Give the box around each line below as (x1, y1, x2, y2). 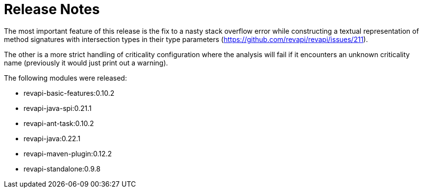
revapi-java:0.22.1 (24, 134, 80, 143)
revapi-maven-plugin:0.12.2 (24, 149, 112, 158)
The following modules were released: (4, 73, 127, 82)
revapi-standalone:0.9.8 (24, 164, 100, 173)
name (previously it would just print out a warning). (4, 58, 168, 67)
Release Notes (4, 1, 100, 18)
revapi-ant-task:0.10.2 (24, 119, 94, 128)
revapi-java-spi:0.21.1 (24, 104, 92, 112)
